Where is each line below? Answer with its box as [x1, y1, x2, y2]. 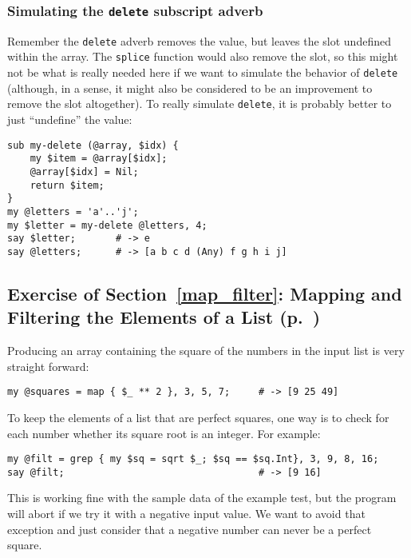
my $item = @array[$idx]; [30, 153, 168, 165]
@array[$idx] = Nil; [30, 165, 139, 177]
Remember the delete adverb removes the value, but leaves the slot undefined [7, 32, 391, 49]
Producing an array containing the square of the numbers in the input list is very [7, 342, 405, 359]
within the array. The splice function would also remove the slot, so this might [7, 48, 398, 65]
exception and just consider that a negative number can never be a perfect [7, 520, 372, 537]
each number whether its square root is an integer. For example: [7, 424, 321, 441]
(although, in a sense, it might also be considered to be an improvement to [7, 79, 373, 96]
